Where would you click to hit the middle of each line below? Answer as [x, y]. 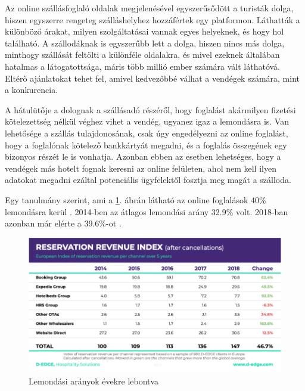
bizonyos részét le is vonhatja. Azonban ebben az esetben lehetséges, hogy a [143, 156]
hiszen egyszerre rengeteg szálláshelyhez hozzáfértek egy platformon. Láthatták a [152, 19]
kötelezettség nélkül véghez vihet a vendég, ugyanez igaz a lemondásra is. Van [147, 121]
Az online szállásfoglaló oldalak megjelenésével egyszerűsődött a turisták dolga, [149, 8]
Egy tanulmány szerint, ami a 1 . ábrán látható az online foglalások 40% [136, 199]
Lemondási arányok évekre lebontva [94, 381]
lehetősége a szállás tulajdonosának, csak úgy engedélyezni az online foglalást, [147, 133]
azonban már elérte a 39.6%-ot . [63, 223]
